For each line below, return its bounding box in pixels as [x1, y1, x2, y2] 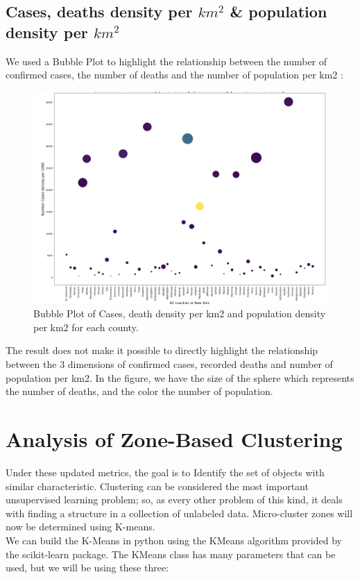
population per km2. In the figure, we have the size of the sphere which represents [6, 370, 354, 385]
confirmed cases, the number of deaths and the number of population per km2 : [6, 67, 343, 82]
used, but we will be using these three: [6, 560, 169, 575]
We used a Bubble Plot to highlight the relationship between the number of [6, 53, 327, 68]
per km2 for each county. [33, 319, 139, 334]
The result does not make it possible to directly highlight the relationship [6, 343, 318, 358]
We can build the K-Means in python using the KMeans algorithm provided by [6, 532, 342, 547]
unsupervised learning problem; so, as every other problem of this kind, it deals [6, 492, 343, 507]
